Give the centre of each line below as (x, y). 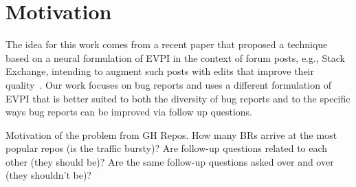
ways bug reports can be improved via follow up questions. (129, 112)
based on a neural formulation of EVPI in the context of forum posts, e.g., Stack (175, 57)
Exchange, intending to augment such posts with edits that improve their (160, 71)
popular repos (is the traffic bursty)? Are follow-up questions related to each (167, 148)
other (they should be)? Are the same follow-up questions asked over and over (170, 161)
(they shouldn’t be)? (48, 175)
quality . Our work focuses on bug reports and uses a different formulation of (168, 84)
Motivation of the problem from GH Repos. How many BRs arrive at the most (171, 134)
